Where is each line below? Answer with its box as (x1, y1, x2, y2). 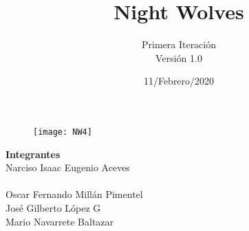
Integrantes (6, 146, 61, 161)
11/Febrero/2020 (143, 74, 215, 88)
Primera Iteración (141, 37, 217, 52)
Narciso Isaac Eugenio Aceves (6, 160, 130, 175)
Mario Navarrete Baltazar (6, 214, 114, 228)
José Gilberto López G (6, 200, 101, 214)
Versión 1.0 (155, 50, 202, 65)
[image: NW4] (33, 126, 92, 137)
